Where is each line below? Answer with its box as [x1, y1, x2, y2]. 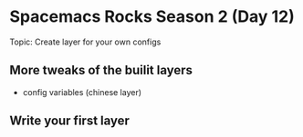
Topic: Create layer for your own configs [9, 36, 162, 47]
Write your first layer [9, 113, 131, 129]
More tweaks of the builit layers [9, 63, 193, 78]
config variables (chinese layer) [22, 86, 142, 97]
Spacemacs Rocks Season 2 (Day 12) [9, 6, 295, 27]
